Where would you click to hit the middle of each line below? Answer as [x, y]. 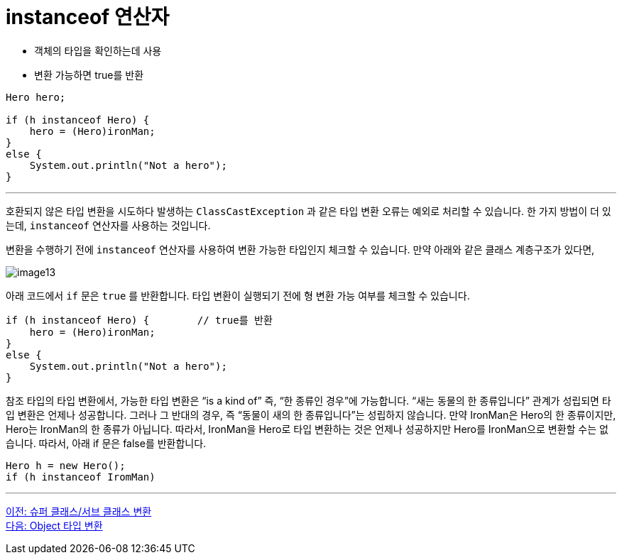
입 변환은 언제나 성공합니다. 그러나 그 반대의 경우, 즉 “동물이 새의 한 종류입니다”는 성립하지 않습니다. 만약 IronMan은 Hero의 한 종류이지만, [311, 414]
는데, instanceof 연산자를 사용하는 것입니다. [108, 225]
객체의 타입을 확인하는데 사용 [98, 50]
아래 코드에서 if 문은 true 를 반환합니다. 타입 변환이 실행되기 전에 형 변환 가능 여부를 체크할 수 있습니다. [238, 295]
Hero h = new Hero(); [66, 465]
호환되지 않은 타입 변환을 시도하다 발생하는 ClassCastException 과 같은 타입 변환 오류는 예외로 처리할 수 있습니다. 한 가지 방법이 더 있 [309, 211]
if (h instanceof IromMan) [81, 477]
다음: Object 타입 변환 [54, 525]
